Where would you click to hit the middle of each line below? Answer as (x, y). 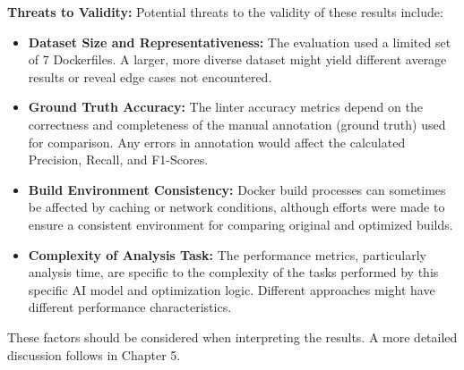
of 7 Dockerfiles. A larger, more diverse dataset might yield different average (237, 59)
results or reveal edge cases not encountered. (150, 76)
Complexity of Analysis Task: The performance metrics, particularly (227, 254)
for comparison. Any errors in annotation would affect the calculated (217, 142)
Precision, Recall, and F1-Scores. (118, 160)
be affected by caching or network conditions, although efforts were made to (236, 207)
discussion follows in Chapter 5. (94, 354)
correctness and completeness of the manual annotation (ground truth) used (237, 124)
